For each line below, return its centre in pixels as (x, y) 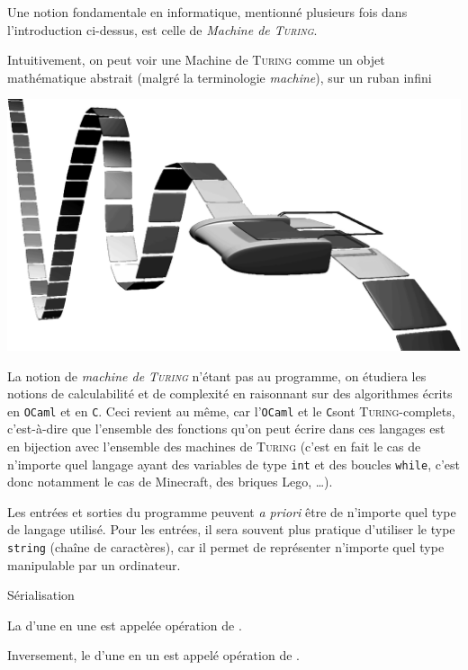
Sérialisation (41, 595)
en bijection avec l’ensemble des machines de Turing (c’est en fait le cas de (214, 446)
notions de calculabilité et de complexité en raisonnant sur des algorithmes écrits (230, 393)
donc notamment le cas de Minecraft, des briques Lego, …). (170, 482)
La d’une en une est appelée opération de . (125, 625)
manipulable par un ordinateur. (94, 564)
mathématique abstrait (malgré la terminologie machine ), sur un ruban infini (220, 77)
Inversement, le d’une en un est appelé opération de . (153, 655)
